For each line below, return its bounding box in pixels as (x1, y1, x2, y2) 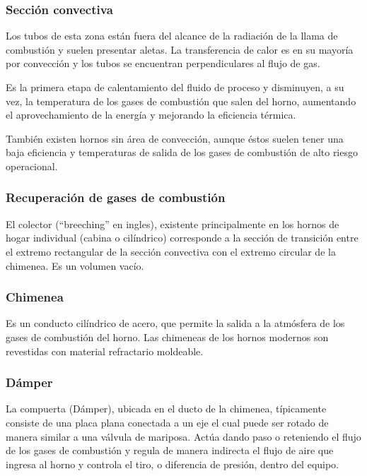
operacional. (6, 158, 58, 173)
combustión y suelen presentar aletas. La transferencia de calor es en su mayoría (6, 42, 354, 56)
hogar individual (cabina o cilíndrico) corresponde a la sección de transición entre (6, 230, 359, 245)
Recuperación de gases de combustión (6, 189, 226, 206)
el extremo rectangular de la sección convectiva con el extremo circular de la (6, 244, 336, 258)
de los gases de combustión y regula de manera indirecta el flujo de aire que (6, 443, 334, 458)
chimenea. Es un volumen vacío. (6, 258, 144, 273)
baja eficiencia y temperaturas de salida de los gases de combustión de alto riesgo (6, 145, 358, 160)
